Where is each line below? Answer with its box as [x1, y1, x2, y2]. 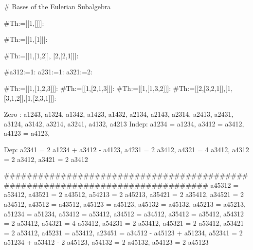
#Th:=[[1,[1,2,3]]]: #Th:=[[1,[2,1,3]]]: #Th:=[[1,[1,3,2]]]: [4, 83, 171, 93]
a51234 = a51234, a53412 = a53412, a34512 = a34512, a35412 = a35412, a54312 [4, 208, 244, 218]
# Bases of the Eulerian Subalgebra [4, 1, 111, 11]
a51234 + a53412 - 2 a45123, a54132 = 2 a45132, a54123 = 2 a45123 [4, 237, 209, 247]
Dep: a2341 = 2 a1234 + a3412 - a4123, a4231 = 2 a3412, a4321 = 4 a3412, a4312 [4, 144, 249, 154]
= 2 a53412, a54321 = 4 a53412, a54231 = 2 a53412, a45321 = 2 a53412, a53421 [4, 218, 244, 228]
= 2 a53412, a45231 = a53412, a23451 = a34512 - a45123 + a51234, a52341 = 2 [4, 227, 243, 237]
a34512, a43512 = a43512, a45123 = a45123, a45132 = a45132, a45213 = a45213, [4, 198, 246, 209]
